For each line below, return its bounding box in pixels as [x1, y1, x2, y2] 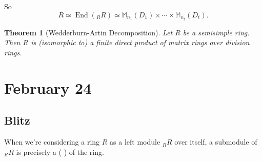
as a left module [110, 136, 160, 147]
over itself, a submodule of [174, 136, 257, 147]
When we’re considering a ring [4, 136, 100, 147]
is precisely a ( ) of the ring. [16, 146, 104, 157]
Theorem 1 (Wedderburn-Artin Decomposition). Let [4, 27, 173, 37]
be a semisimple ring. [183, 27, 250, 37]
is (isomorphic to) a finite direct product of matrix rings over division [31, 37, 250, 48]
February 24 [4, 77, 92, 98]
